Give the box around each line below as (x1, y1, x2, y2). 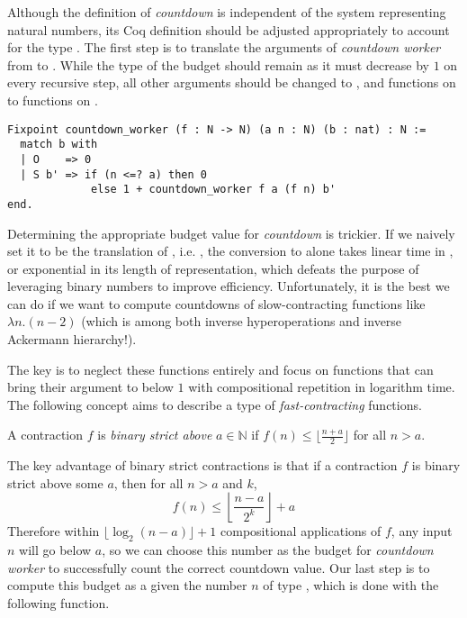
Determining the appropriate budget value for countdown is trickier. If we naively (7, 223, 455, 242)
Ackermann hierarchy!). (7, 330, 137, 349)
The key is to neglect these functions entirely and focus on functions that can (7, 359, 434, 378)
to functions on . (7, 90, 98, 109)
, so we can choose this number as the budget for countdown (102, 541, 434, 559)
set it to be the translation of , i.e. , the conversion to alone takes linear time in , (7, 241, 454, 260)
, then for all (113, 473, 184, 492)
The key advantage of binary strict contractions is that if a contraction (7, 456, 398, 475)
